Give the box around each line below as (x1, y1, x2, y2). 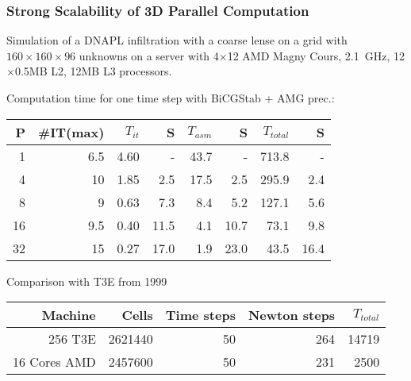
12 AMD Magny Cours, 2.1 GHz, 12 (227, 47, 405, 63)
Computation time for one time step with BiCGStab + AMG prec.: (6, 90, 335, 106)
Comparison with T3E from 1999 (6, 272, 167, 289)
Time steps (165, 306, 236, 325)
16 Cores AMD (13, 352, 96, 371)
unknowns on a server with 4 (79, 47, 219, 63)
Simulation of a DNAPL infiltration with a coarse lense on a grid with (6, 32, 348, 48)
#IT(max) (38, 122, 105, 141)
